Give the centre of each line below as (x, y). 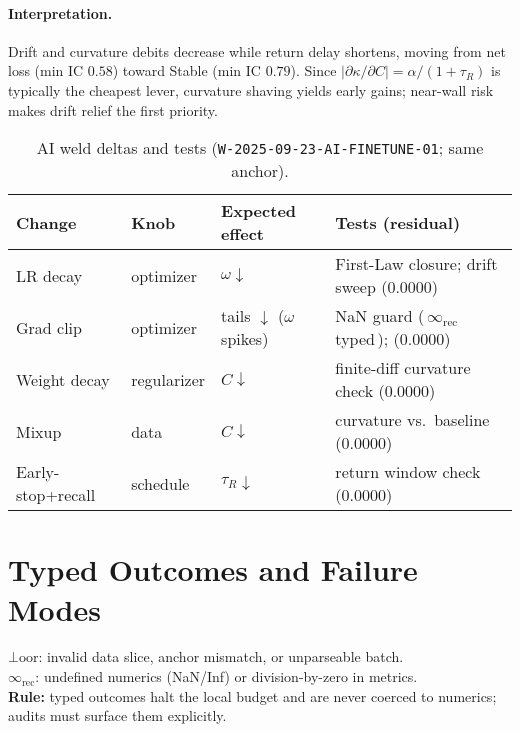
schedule (160, 483)
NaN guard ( (380, 316)
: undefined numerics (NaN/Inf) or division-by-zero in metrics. (226, 676)
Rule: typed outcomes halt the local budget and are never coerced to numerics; (252, 695)
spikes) (245, 339)
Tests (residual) (398, 222)
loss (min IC (46, 70)
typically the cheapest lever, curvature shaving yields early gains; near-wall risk (251, 89)
